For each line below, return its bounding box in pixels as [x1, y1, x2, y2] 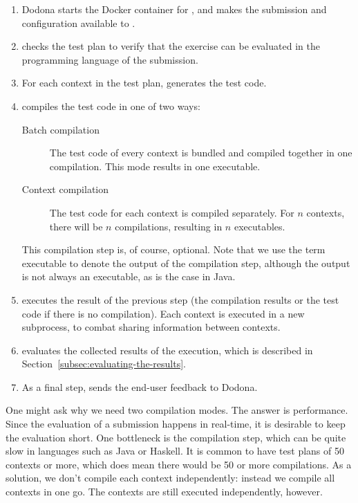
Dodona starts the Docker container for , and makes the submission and [21, 2, 327, 16]
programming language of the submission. [21, 52, 198, 66]
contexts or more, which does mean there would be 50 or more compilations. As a [6, 457, 352, 471]
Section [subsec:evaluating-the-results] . [21, 356, 187, 371]
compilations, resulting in [115, 219, 223, 233]
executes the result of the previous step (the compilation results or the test [21, 292, 339, 307]
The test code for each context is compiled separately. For [49, 205, 294, 219]
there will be [49, 219, 103, 233]
